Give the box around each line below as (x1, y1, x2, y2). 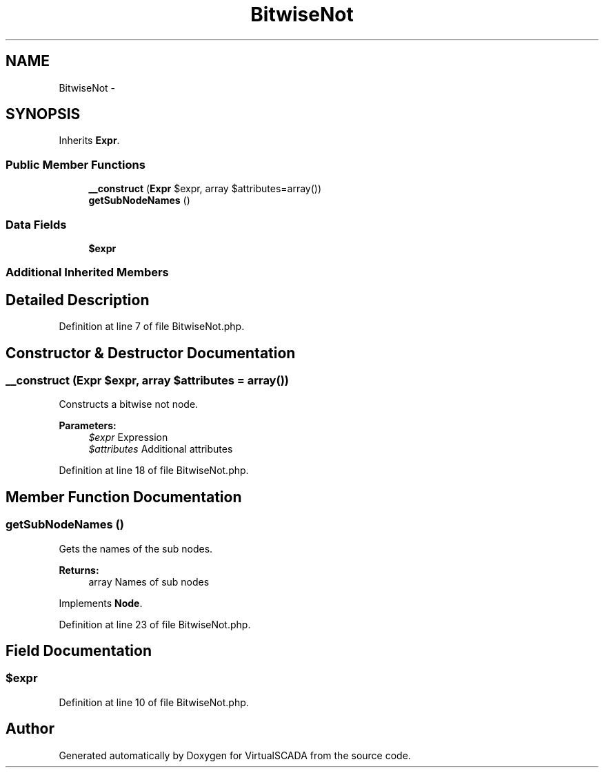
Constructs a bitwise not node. (59, 398, 199, 411)
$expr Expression (88, 431, 168, 444)
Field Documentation (6, 642, 152, 660)
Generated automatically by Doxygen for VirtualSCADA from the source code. (59, 749, 411, 761)
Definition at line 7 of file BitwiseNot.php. (59, 320, 245, 333)
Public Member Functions (6, 157, 145, 172)
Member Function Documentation (6, 488, 242, 506)
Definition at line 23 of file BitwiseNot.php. (59, 618, 251, 630)
